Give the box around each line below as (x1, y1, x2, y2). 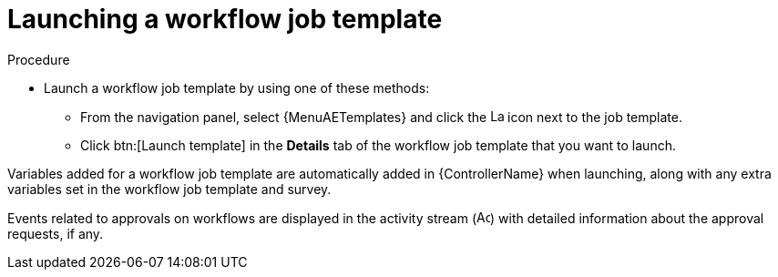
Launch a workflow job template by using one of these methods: (44, 79, 430, 96)
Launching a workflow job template (7, 4, 443, 35)
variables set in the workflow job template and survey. (7, 180, 332, 197)
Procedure (7, 51, 70, 67)
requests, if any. (7, 225, 104, 241)
